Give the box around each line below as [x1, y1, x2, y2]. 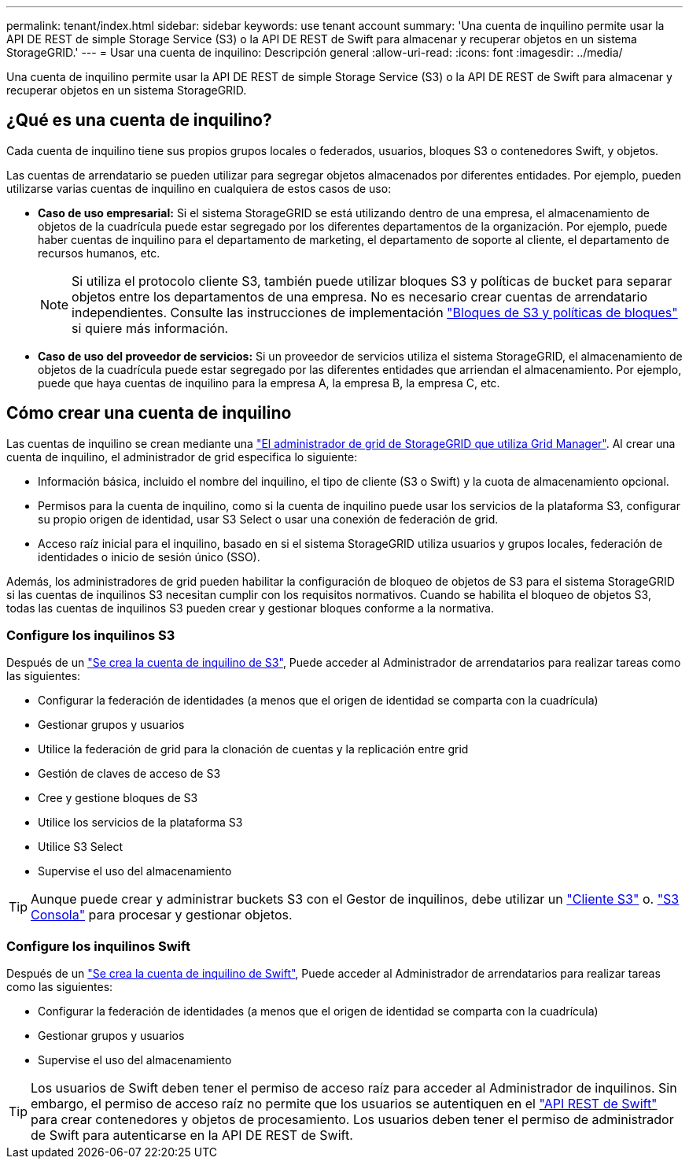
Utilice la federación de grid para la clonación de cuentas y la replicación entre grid [38, 742, 469, 756]
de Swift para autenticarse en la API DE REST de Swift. [31, 1127, 353, 1144]
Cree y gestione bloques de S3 [38, 791, 198, 805]
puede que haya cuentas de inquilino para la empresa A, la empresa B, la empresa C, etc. [38, 375, 500, 390]
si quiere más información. [72, 320, 229, 336]
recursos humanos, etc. [38, 246, 160, 260]
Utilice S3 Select [38, 840, 123, 854]
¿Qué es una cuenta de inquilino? [6, 110, 272, 131]
